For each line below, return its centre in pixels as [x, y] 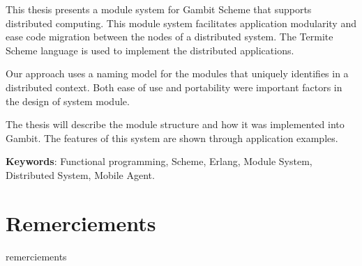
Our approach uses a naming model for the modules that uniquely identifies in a [177, 73]
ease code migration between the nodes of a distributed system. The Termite [169, 37]
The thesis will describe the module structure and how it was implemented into [175, 124]
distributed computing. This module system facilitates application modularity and [181, 23]
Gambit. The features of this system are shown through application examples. [172, 138]
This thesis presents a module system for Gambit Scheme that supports [159, 9]
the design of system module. [68, 101]
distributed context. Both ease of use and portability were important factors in [174, 87]
